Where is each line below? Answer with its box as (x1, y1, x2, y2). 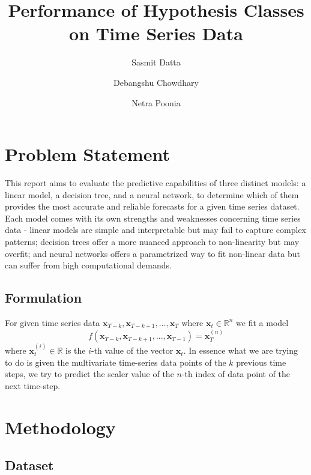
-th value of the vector (91, 344, 174, 357)
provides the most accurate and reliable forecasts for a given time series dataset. (5, 200, 300, 213)
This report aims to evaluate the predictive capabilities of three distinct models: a (5, 177, 306, 189)
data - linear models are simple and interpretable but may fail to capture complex (5, 223, 307, 236)
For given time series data (5, 316, 100, 328)
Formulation (5, 288, 82, 307)
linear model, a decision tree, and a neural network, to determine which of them (5, 188, 299, 201)
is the (65, 344, 86, 357)
